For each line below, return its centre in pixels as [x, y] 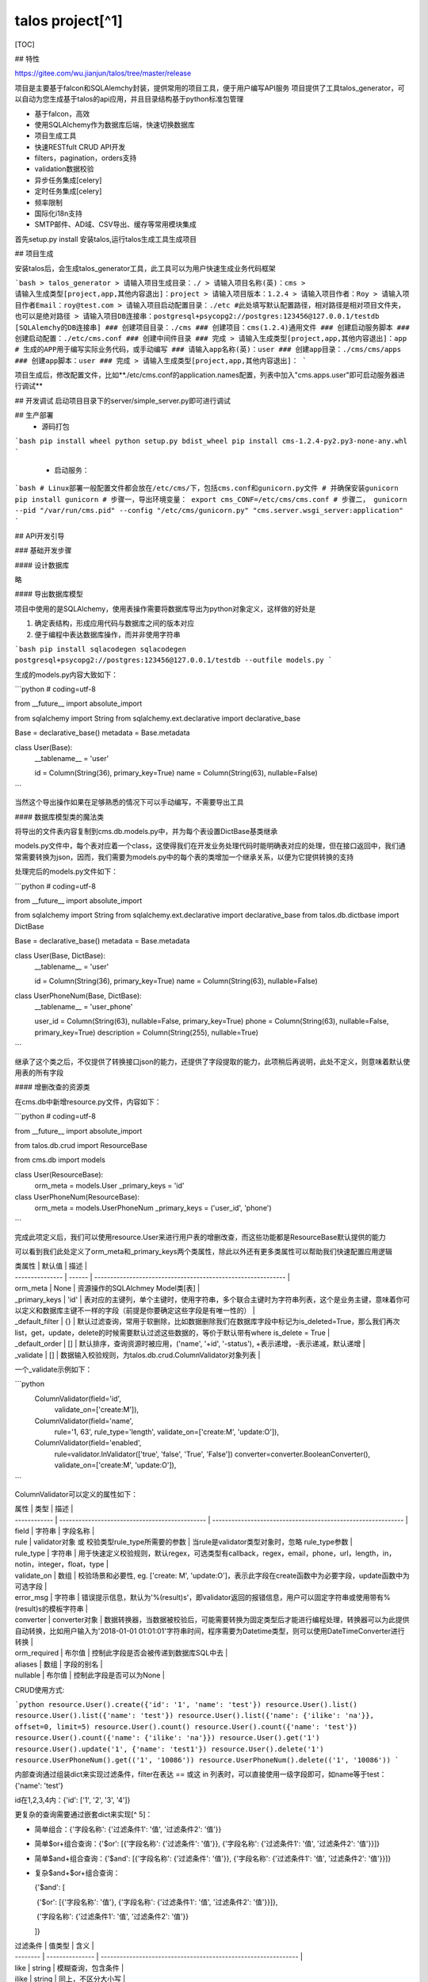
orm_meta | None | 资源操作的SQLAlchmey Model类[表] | [107, 1288]
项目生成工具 [55, 136]
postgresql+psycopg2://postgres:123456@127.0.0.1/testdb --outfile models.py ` [174, 660]
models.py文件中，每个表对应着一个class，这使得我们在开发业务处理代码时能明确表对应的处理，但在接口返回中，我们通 [210, 846]
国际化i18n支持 [59, 213]
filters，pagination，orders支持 [86, 158]
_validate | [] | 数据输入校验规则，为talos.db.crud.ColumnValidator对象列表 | [138, 1355]
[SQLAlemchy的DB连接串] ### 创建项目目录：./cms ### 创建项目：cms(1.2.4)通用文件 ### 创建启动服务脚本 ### [212, 327]
